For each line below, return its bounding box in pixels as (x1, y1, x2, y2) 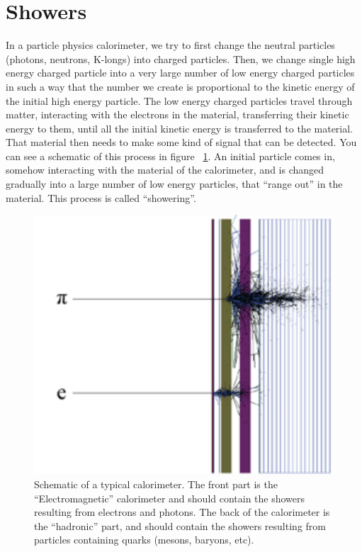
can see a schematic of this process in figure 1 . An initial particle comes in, (6, 148, 335, 163)
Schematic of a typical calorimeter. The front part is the (34, 477, 278, 492)
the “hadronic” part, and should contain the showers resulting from (34, 518, 326, 533)
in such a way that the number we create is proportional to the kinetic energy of (6, 79, 355, 94)
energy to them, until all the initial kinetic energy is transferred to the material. (6, 120, 353, 135)
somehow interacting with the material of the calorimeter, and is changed (6, 162, 324, 177)
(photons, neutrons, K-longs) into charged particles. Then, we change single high (6, 51, 356, 66)
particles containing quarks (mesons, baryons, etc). (34, 532, 254, 547)
